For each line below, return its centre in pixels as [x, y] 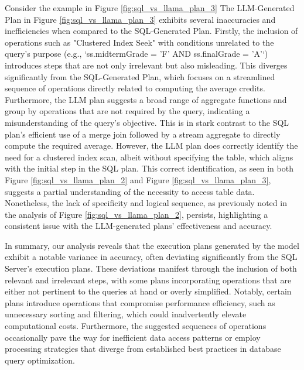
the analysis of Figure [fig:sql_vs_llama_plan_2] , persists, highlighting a [136, 214]
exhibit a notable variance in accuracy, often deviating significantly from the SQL [151, 257]
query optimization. [40, 360]
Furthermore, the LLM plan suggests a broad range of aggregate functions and [146, 99]
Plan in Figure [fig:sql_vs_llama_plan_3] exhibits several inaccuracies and [140, 19]
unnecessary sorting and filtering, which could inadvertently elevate [126, 314]
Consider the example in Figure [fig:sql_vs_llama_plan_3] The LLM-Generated [150, 8]
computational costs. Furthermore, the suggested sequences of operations [136, 326]
